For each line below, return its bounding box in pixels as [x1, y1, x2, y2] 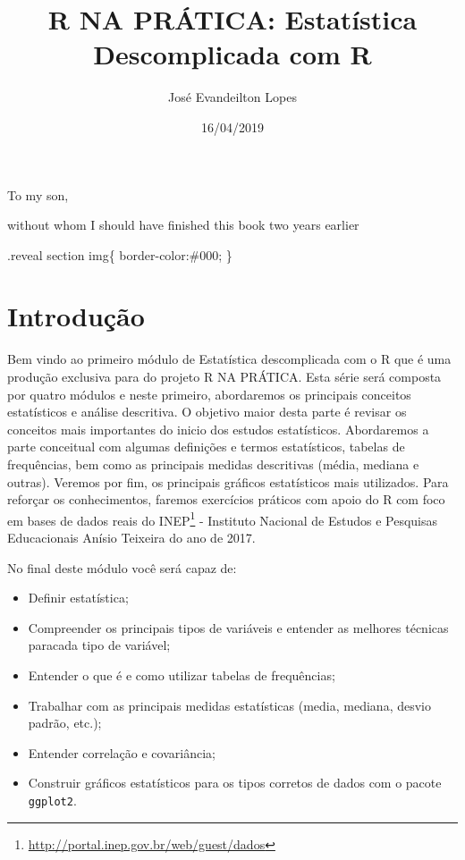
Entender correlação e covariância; [28, 743, 216, 762]
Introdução [7, 298, 145, 334]
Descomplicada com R [93, 36, 372, 72]
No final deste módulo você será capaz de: [7, 558, 237, 577]
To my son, [7, 185, 69, 204]
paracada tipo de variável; [28, 636, 171, 654]
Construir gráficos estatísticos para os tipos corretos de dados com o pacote [28, 773, 442, 792]
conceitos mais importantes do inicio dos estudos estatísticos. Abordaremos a [7, 419, 429, 438]
